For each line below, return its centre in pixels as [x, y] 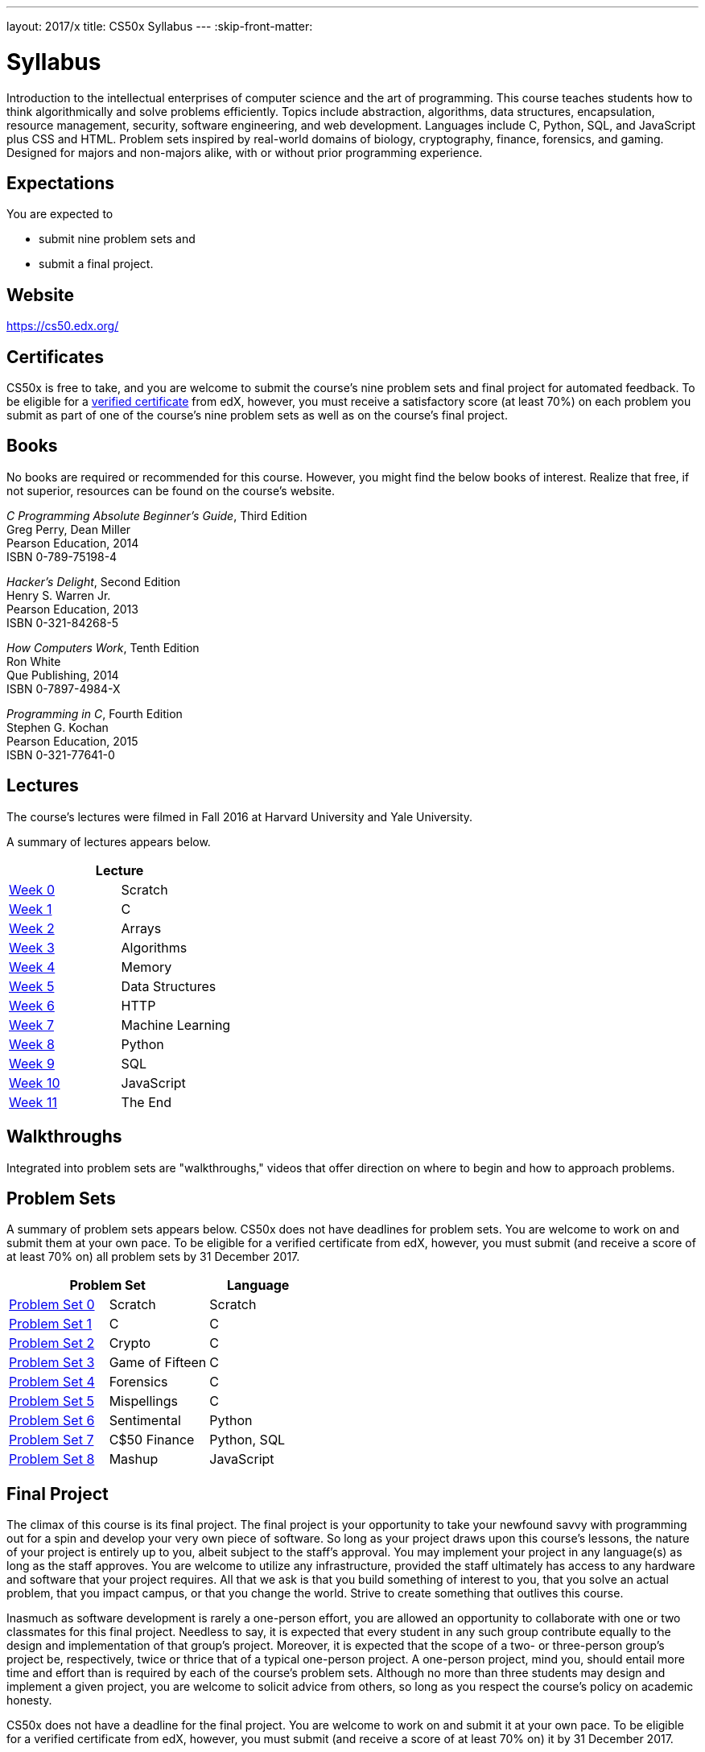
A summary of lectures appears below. [109, 841]
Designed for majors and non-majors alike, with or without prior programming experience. [245, 152]
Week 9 [32, 1063]
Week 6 [32, 1005]
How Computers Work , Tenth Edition [103, 647]
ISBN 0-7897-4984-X [64, 688]
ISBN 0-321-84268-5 [63, 622]
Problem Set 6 [52, 1421]
